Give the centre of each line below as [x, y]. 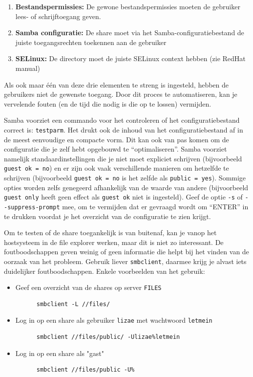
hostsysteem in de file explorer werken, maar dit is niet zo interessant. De [114, 242]
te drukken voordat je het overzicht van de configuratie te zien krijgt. [107, 216]
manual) [28, 68]
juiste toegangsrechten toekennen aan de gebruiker [91, 42]
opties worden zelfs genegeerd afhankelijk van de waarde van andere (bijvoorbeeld [126, 187]
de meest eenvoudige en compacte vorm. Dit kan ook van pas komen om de [116, 139]
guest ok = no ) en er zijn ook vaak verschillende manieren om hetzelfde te [116, 168]
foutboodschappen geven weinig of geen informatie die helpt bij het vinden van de [126, 252]
